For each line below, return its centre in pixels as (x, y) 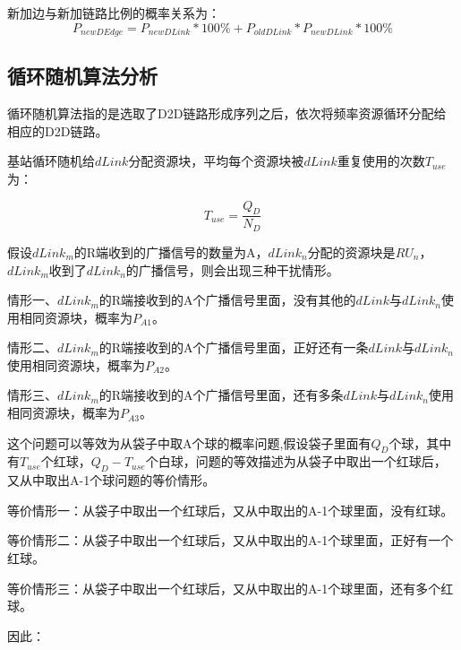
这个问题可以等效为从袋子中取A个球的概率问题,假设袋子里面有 (189, 442)
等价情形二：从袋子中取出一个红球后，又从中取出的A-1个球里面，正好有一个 (230, 540)
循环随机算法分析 (82, 76)
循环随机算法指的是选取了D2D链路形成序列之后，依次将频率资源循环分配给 (227, 113)
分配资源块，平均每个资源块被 (216, 161)
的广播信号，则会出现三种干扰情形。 (232, 269)
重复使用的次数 (381, 161)
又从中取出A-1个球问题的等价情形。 (111, 480)
